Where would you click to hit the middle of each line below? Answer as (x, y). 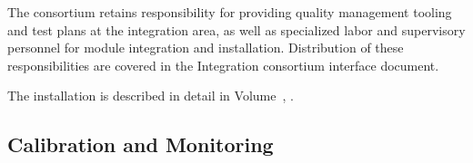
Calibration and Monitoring (141, 144)
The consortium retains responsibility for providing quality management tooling (230, 12)
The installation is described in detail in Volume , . (151, 96)
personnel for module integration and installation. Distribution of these (206, 48)
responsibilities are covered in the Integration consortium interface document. (223, 65)
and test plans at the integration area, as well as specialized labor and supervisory (236, 29)
